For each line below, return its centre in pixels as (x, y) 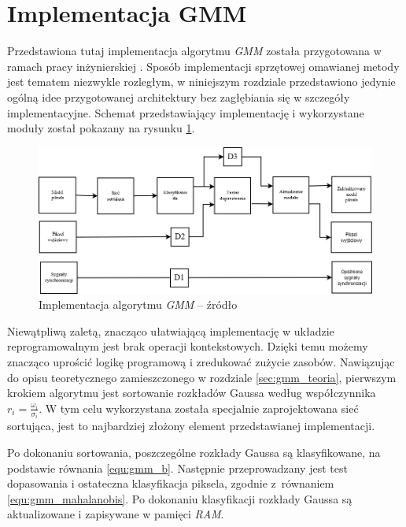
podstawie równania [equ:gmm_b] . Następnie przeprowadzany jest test (177, 468)
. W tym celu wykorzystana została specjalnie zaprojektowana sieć (199, 408)
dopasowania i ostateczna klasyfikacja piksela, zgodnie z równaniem (171, 483)
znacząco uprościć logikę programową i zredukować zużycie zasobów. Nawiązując (201, 362)
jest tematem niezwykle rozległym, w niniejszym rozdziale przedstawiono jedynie (201, 82)
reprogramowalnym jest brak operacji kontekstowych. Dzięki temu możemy (188, 346)
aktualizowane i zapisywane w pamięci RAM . (116, 514)
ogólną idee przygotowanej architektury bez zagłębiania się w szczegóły (179, 96)
